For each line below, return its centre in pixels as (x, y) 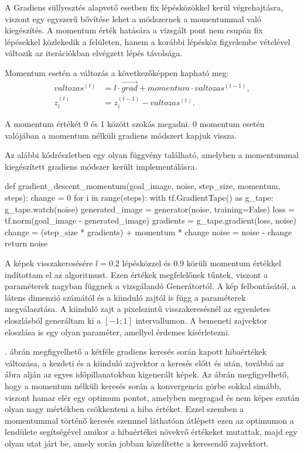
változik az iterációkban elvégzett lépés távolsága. (94, 53)
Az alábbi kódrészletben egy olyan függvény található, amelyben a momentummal (152, 155)
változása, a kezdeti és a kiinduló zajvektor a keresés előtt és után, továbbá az (144, 363)
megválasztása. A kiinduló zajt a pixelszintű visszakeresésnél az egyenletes (138, 309)
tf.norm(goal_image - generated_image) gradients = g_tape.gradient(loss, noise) (151, 220)
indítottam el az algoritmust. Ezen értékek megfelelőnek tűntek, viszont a (136, 274)
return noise (26, 243)
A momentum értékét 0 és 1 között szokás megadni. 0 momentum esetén (135, 124)
